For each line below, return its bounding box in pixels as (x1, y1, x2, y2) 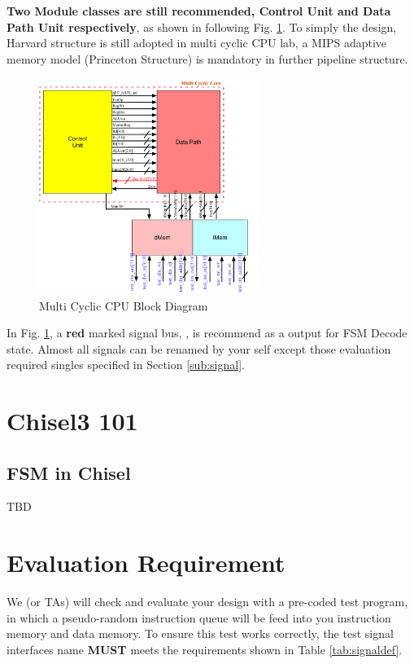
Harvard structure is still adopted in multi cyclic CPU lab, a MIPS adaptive (7, 34, 387, 51)
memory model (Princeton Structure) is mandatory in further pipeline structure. (7, 50, 408, 67)
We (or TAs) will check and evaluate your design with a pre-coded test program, (7, 593, 408, 610)
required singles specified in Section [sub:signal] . (7, 356, 245, 373)
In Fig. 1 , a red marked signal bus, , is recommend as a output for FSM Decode (7, 324, 407, 341)
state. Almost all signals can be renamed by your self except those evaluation (7, 340, 391, 357)
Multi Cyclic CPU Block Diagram (39, 297, 208, 314)
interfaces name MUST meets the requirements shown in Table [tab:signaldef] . (7, 640, 403, 657)
